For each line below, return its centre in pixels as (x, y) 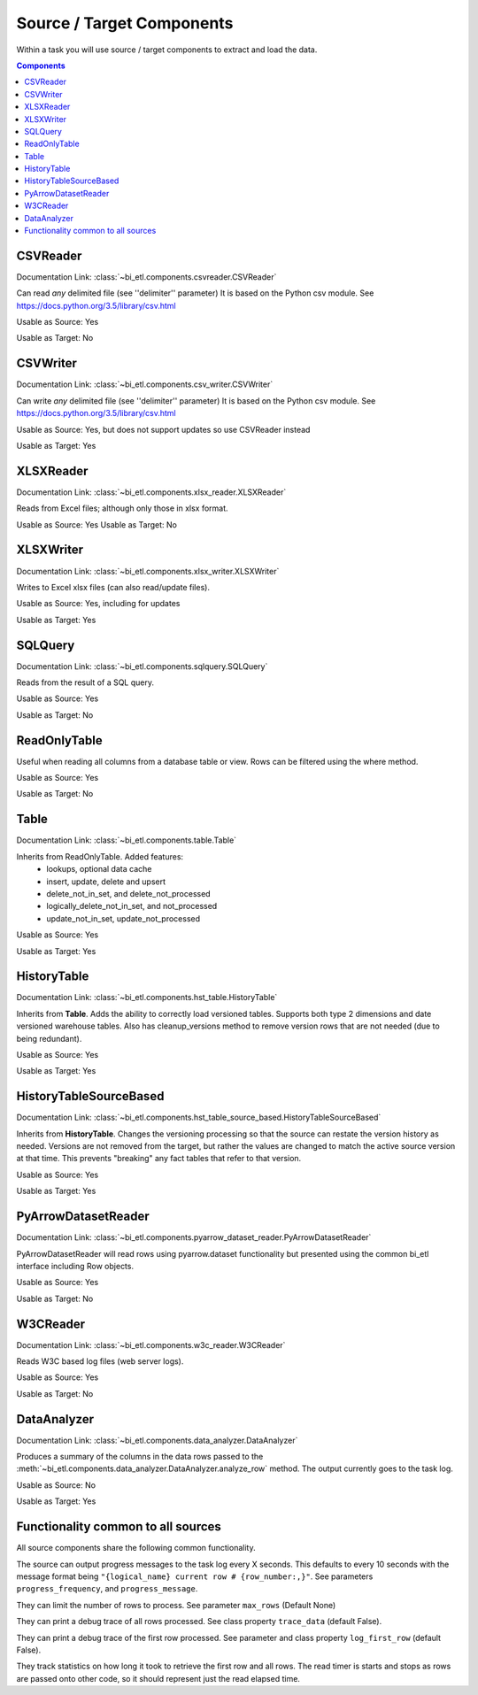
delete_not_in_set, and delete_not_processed (129, 893)
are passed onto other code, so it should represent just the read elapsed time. (158, 1678)
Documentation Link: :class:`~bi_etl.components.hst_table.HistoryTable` (147, 998)
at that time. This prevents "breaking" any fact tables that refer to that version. (159, 1159)
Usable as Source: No (56, 1485)
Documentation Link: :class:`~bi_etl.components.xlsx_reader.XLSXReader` (151, 492)
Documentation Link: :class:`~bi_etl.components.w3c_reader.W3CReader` (151, 1344)
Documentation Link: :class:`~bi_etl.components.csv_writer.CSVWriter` (145, 384)
